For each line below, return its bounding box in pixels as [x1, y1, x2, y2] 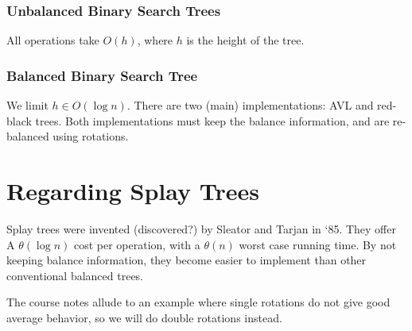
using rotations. [52, 128, 129, 144]
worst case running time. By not [239, 236, 397, 252]
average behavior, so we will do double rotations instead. [6, 309, 282, 325]
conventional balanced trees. [6, 267, 144, 283]
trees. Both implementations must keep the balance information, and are [35, 112, 390, 129]
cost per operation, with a [73, 236, 200, 252]
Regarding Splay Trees [6, 175, 259, 206]
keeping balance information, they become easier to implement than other [6, 252, 367, 268]
